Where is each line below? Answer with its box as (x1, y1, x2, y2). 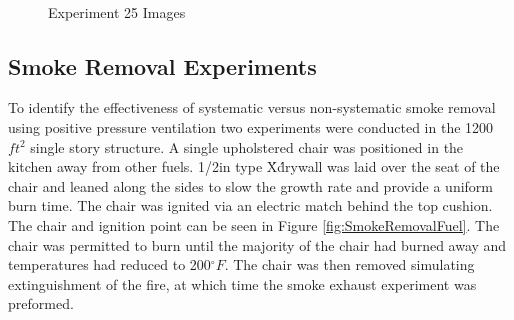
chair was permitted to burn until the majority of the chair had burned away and (8, 234, 507, 255)
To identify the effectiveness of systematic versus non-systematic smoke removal (8, 97, 496, 118)
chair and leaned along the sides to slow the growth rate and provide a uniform (8, 175, 493, 196)
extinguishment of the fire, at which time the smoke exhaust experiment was (8, 273, 477, 294)
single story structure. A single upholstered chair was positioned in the (30, 136, 464, 157)
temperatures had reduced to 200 (8, 254, 211, 275)
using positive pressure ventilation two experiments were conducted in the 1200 (8, 116, 494, 137)
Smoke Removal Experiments (8, 50, 317, 81)
